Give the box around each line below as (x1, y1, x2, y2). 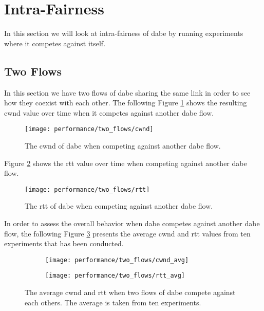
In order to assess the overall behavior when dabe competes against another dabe (4, 217, 260, 228)
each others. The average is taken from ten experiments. (25, 297, 201, 307)
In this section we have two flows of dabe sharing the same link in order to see (4, 87, 251, 98)
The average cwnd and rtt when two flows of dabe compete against (25, 287, 236, 298)
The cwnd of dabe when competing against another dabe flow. (25, 140, 221, 151)
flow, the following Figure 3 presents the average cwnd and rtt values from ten (4, 228, 251, 239)
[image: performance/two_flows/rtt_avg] (45, 272, 185, 280)
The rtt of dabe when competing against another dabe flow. (25, 200, 213, 211)
